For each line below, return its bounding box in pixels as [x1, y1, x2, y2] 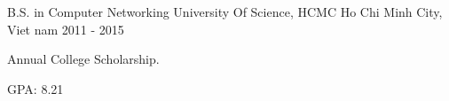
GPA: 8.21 [7, 79, 64, 97]
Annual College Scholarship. [7, 50, 160, 68]
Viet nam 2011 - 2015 [7, 19, 124, 38]
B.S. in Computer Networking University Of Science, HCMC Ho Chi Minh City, [7, 3, 443, 20]
